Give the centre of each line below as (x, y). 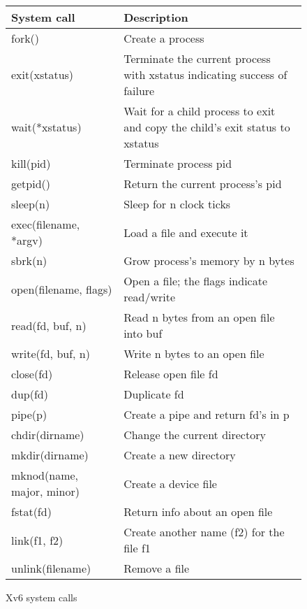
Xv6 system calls (42, 597)
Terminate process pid (178, 163)
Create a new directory (180, 455)
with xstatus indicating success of (205, 74)
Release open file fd (171, 374)
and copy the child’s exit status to (207, 127)
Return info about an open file (198, 511)
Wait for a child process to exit (200, 111)
